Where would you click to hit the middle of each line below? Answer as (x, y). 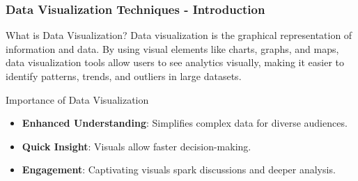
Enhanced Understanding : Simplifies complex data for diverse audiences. (185, 123)
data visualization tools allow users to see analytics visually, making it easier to (175, 62)
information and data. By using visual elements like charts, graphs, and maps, (172, 48)
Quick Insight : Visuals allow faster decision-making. (137, 146)
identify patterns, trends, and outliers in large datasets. (124, 76)
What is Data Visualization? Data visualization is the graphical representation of (179, 35)
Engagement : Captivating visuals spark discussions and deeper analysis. (179, 170)
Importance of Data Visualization (77, 99)
